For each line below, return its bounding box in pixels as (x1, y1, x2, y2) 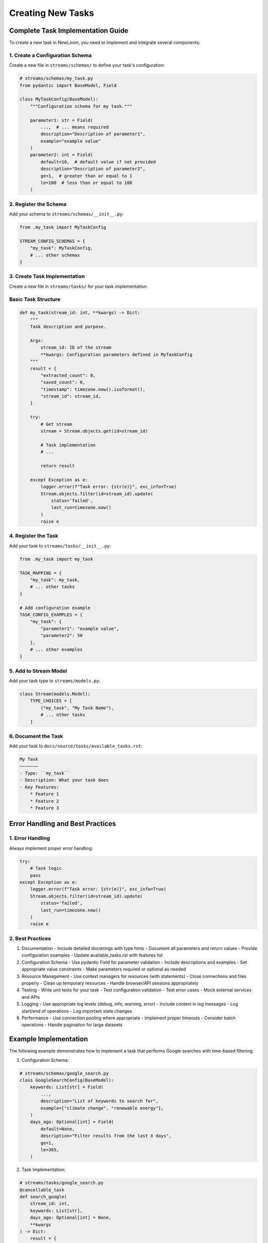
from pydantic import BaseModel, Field (19, 83, 117, 88)
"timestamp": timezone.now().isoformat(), (40, 386, 146, 392)
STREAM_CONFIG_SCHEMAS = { (19, 238, 85, 244)
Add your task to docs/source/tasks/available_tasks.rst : (9, 743, 142, 749)
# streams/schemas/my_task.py (19, 76, 93, 82)
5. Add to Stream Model (9, 667, 67, 674)
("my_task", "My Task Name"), (40, 705, 114, 710)
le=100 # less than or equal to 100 (40, 180, 133, 186)
